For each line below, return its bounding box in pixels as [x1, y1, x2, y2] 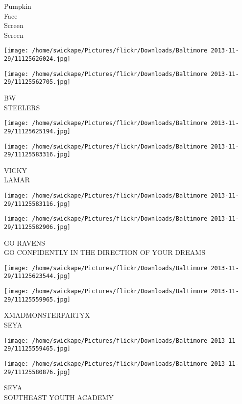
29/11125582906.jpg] [4, 223, 71, 230]
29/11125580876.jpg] [4, 368, 71, 376]
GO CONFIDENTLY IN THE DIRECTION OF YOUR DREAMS [4, 247, 205, 257]
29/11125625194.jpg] [4, 127, 71, 135]
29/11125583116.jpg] [4, 200, 71, 207]
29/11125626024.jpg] [4, 55, 71, 63]
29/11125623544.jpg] [4, 273, 71, 280]
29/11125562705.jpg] [4, 78, 71, 86]
